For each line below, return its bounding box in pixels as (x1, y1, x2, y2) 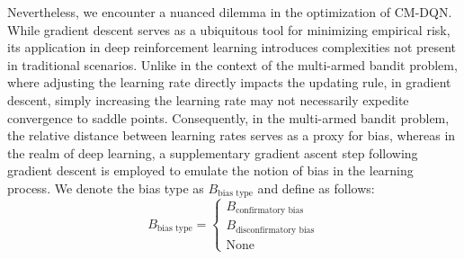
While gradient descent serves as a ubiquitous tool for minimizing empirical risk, (7, 20, 451, 39)
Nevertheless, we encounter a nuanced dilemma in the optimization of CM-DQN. (7, 3, 452, 21)
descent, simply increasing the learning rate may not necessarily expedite (7, 90, 409, 109)
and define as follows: (257, 178, 375, 197)
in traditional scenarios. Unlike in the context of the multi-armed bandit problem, (7, 55, 458, 74)
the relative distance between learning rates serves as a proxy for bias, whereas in (7, 126, 456, 145)
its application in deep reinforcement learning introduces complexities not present (7, 38, 457, 57)
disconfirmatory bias (236, 225, 315, 235)
